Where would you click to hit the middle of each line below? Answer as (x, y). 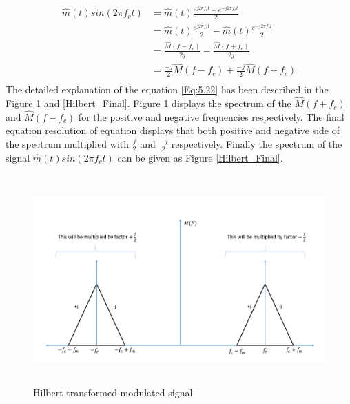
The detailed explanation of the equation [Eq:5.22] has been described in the (167, 89)
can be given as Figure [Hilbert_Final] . (200, 157)
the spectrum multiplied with (68, 144)
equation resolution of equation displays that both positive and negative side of (173, 130)
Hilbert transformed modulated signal (113, 393)
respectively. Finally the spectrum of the (257, 144)
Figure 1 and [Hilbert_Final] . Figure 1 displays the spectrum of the (148, 103)
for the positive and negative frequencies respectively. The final (211, 116)
